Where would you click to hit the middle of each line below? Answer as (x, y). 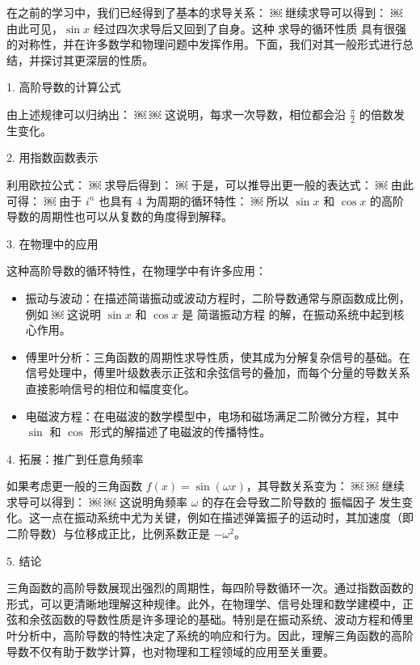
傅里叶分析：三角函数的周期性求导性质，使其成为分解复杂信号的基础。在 (218, 356)
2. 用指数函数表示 (52, 157)
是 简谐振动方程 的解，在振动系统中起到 (288, 313)
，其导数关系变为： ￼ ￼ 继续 (325, 486)
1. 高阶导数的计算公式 (64, 87)
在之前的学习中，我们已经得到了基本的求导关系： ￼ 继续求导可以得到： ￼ (204, 12)
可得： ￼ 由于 (44, 200)
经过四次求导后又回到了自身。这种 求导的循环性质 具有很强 (250, 28)
